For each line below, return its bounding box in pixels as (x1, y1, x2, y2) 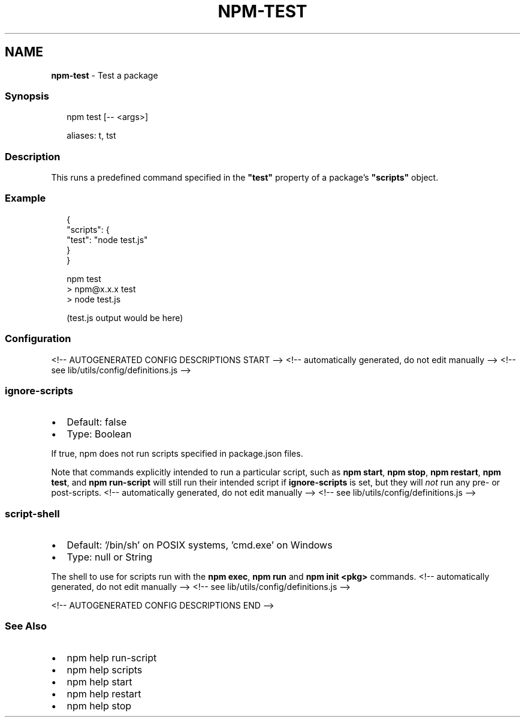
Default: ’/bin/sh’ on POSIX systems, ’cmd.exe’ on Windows (67, 539, 333, 552)
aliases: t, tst (67, 130, 116, 141)
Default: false (67, 416, 127, 429)
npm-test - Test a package (51, 70, 158, 80)
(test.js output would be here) (67, 312, 183, 323)
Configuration (5, 332, 71, 345)
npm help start (67, 675, 132, 688)
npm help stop (67, 699, 132, 712)
